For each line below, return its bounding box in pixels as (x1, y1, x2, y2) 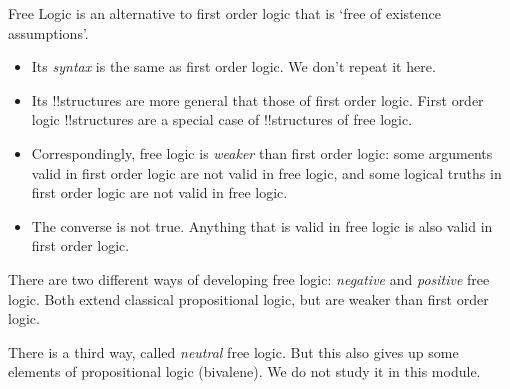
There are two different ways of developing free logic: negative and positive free (8, 268, 490, 289)
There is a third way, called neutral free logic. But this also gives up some (8, 341, 459, 362)
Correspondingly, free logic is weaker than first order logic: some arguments (31, 142, 493, 163)
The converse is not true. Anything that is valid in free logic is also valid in (31, 215, 493, 236)
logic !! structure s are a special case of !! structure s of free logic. (31, 109, 413, 130)
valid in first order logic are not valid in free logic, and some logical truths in (31, 162, 502, 183)
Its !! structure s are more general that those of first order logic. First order (31, 89, 484, 110)
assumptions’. (8, 22, 89, 43)
